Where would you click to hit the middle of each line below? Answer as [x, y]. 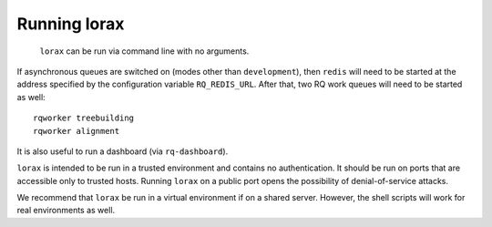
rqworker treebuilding [84, 118]
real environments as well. [66, 211]
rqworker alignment [77, 131]
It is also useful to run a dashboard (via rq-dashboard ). [123, 151]
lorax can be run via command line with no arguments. [144, 51]
